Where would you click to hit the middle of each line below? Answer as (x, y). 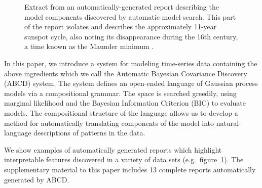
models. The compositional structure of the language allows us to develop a (121, 112)
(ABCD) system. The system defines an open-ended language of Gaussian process (131, 83)
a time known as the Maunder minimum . (89, 46)
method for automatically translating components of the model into (109, 123)
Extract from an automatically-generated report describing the (122, 7)
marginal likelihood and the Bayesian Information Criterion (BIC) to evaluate (125, 103)
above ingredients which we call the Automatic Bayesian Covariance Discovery (126, 73)
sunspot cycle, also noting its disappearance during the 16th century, (131, 36)
